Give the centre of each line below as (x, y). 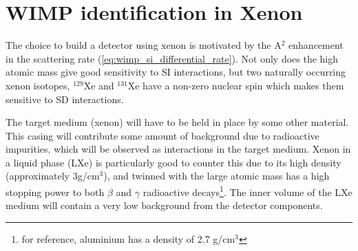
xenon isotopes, (38, 85)
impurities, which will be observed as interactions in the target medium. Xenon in (178, 149)
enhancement (316, 45)
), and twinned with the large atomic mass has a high (217, 176)
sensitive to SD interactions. (65, 99)
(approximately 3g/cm (53, 176)
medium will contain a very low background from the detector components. (164, 205)
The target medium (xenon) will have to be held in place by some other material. (177, 122)
